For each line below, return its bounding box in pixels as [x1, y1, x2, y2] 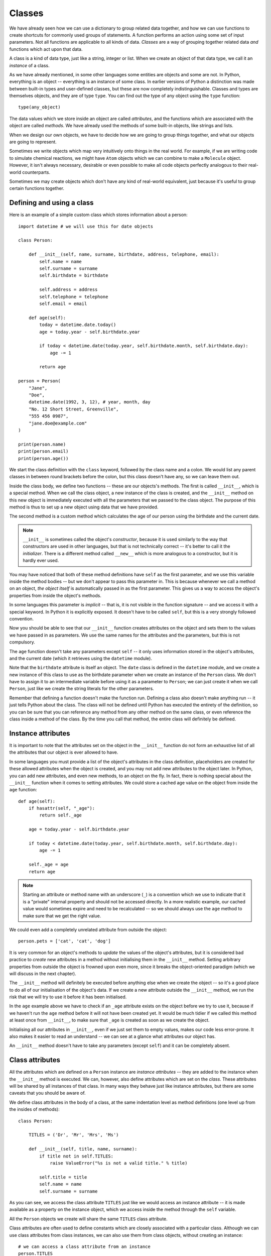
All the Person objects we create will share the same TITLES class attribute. [9, 1216, 168, 1222]
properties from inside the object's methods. [9, 592, 101, 598]
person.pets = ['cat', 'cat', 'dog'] [18, 938, 111, 944]
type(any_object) [18, 104, 61, 110]
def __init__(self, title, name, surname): [28, 1146, 138, 1152]
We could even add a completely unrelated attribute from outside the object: [9, 926, 167, 932]
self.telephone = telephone [39, 294, 108, 299]
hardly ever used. [23, 558, 59, 564]
